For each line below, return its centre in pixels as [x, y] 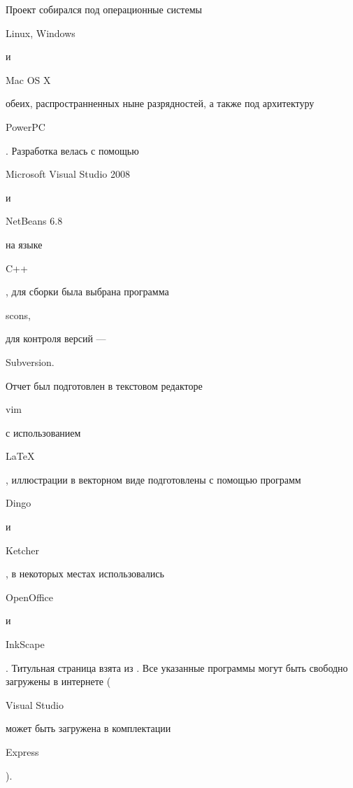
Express [22, 752]
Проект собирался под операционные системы [104, 9]
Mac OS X [28, 79]
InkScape [25, 644]
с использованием [43, 432]
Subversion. [30, 361]
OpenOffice [30, 597]
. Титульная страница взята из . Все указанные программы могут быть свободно [177, 667]
